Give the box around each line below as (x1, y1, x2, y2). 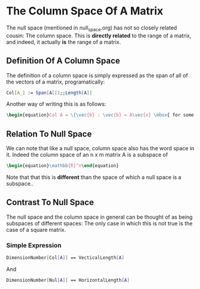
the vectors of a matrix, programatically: (6, 78, 105, 85)
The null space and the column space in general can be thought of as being (6, 213, 193, 221)
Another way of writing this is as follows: (6, 100, 107, 108)
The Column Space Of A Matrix (6, 4, 163, 18)
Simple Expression (6, 241, 62, 249)
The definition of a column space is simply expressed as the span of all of (6, 71, 189, 79)
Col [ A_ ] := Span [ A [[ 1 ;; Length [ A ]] (6, 90, 93, 96)
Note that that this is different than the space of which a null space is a (6, 173, 181, 181)
